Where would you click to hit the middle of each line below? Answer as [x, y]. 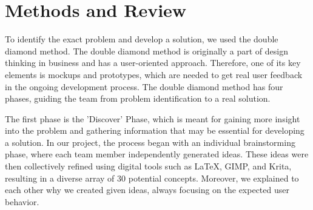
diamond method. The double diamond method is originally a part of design [146, 51]
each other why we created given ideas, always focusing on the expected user [147, 190]
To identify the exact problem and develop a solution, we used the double [142, 39]
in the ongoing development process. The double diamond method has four [144, 86]
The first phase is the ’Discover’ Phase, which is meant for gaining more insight [153, 118]
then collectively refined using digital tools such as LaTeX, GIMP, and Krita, [148, 166]
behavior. [22, 201]
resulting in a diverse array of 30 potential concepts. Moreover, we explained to [152, 178]
